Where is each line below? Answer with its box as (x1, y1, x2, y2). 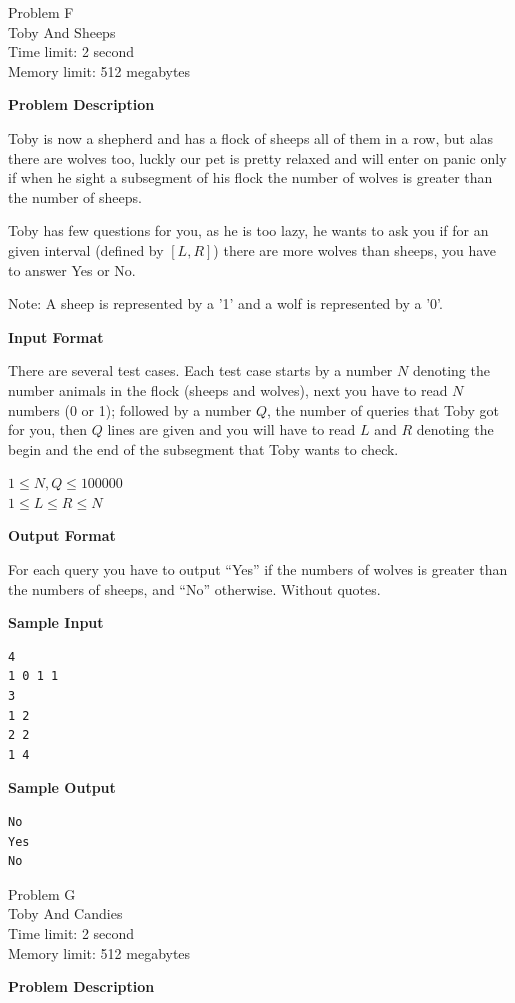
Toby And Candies (8, 903, 123, 924)
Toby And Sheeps (8, 21, 116, 42)
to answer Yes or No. (8, 259, 136, 280)
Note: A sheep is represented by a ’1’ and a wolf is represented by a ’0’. (8, 293, 443, 314)
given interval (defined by (8, 239, 164, 260)
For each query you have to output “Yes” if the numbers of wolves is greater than (8, 559, 508, 580)
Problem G (8, 883, 76, 904)
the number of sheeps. (8, 186, 142, 207)
